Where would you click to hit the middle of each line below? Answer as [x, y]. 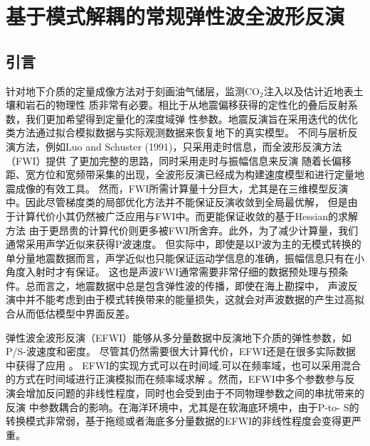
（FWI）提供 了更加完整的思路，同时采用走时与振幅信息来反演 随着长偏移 [179, 160]
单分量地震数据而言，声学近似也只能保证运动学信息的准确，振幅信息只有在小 [185, 257]
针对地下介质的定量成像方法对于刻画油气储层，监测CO [133, 91]
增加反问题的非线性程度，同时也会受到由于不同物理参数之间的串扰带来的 [195, 393]
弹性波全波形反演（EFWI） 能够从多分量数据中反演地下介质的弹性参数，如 [179, 337]
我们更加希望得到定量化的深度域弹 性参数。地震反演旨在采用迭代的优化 [191, 118]
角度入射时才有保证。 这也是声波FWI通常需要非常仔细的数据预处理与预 [172, 272]
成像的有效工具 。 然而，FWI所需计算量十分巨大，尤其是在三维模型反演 [182, 188]
